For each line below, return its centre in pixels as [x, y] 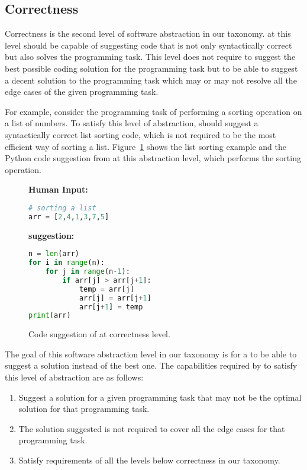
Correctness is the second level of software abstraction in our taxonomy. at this [148, 33]
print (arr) [50, 316]
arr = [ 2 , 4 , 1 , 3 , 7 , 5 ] [69, 217]
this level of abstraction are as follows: [74, 377]
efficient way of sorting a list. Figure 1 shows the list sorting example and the [146, 146]
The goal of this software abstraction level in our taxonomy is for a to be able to [151, 354]
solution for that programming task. [84, 409]
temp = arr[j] [106, 289]
